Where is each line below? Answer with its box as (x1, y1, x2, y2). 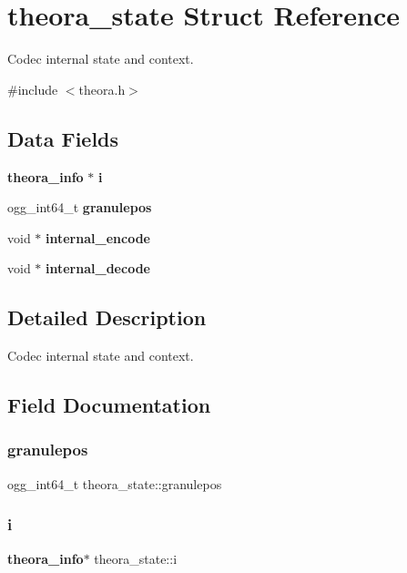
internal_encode (46, 228, 150, 247)
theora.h (78, 79, 126, 98)
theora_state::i (94, 548, 178, 568)
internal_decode (46, 259, 150, 278)
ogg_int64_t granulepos (7, 198, 152, 217)
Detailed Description (7, 303, 207, 332)
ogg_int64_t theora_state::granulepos (7, 474, 222, 493)
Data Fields (7, 124, 119, 152)
